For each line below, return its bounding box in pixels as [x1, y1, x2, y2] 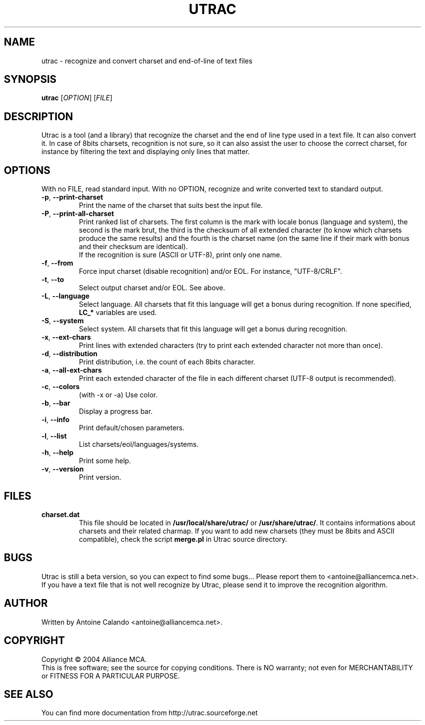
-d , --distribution [41, 349, 98, 358]
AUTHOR [4, 597, 48, 610]
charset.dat [41, 510, 80, 519]
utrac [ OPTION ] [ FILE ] [41, 94, 113, 102]
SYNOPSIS [4, 73, 57, 86]
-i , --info [41, 415, 70, 424]
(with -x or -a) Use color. [79, 391, 158, 399]
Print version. [79, 473, 121, 482]
